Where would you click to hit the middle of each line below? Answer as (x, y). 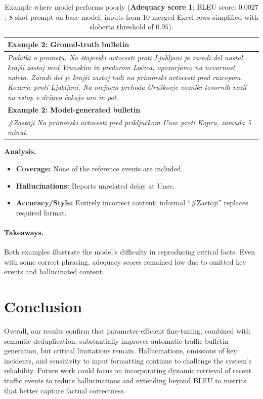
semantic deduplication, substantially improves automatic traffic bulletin (116, 340)
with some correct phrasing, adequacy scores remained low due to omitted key (125, 261)
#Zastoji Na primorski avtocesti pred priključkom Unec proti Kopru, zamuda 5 (129, 122)
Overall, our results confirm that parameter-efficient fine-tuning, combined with (127, 331)
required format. (41, 212)
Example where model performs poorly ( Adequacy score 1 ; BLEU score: (121, 7)
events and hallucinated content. (54, 271)
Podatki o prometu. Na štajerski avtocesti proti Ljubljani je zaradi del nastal (125, 57)
